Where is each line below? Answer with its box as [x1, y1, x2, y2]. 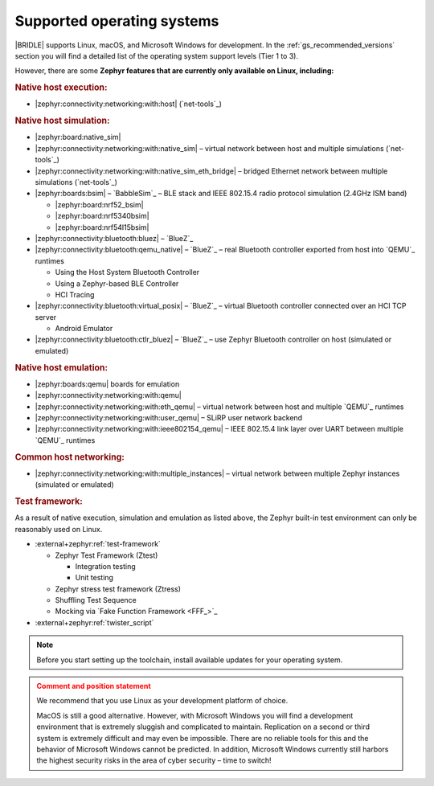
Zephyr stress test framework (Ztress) [55, 583, 181, 594]
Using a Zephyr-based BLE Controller [55, 278, 179, 289]
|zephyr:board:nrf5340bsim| [55, 211, 149, 221]
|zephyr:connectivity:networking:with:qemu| [35, 391, 182, 400]
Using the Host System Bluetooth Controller [55, 268, 200, 277]
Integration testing [75, 561, 136, 571]
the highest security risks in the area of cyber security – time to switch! [36, 755, 272, 765]
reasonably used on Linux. [14, 524, 103, 534]
